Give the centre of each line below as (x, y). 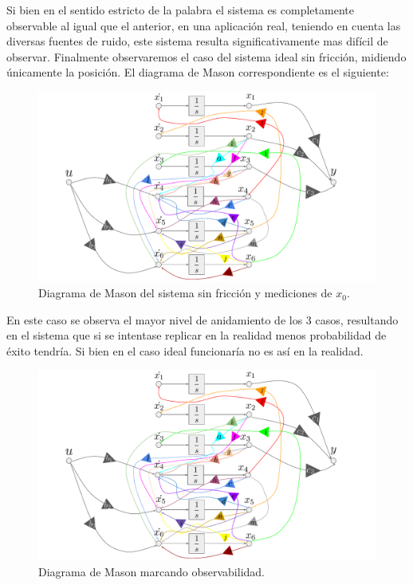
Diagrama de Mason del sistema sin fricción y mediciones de (185, 293)
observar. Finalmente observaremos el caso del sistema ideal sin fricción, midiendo (206, 56)
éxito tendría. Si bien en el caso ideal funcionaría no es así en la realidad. (185, 350)
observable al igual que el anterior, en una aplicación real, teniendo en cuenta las (204, 25)
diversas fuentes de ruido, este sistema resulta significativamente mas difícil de (197, 41)
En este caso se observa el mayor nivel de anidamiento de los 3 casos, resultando (203, 319)
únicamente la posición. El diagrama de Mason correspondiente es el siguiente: (198, 72)
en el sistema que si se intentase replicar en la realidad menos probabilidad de (197, 335)
